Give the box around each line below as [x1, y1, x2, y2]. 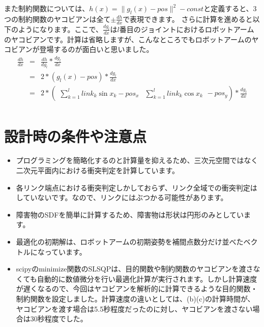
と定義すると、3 [203, 3, 257, 13]
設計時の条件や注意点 [4, 125, 147, 146]
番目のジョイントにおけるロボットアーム [119, 23, 254, 34]
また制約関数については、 [4, 3, 90, 13]
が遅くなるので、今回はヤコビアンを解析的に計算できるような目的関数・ [16, 283, 258, 294]
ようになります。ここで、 [18, 23, 103, 34]
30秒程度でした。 [30, 313, 87, 324]
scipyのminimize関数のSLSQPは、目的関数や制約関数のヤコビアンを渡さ [16, 263, 253, 274]
